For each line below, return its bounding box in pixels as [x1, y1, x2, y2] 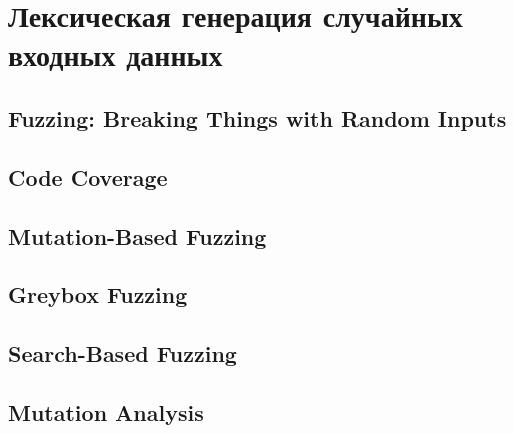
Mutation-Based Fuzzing [8, 220, 267, 251]
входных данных [8, 34, 223, 75]
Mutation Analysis [8, 396, 204, 427]
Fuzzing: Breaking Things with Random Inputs [8, 102, 507, 133]
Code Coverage [8, 161, 168, 192]
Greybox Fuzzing [8, 279, 188, 310]
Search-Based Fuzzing [8, 338, 237, 369]
